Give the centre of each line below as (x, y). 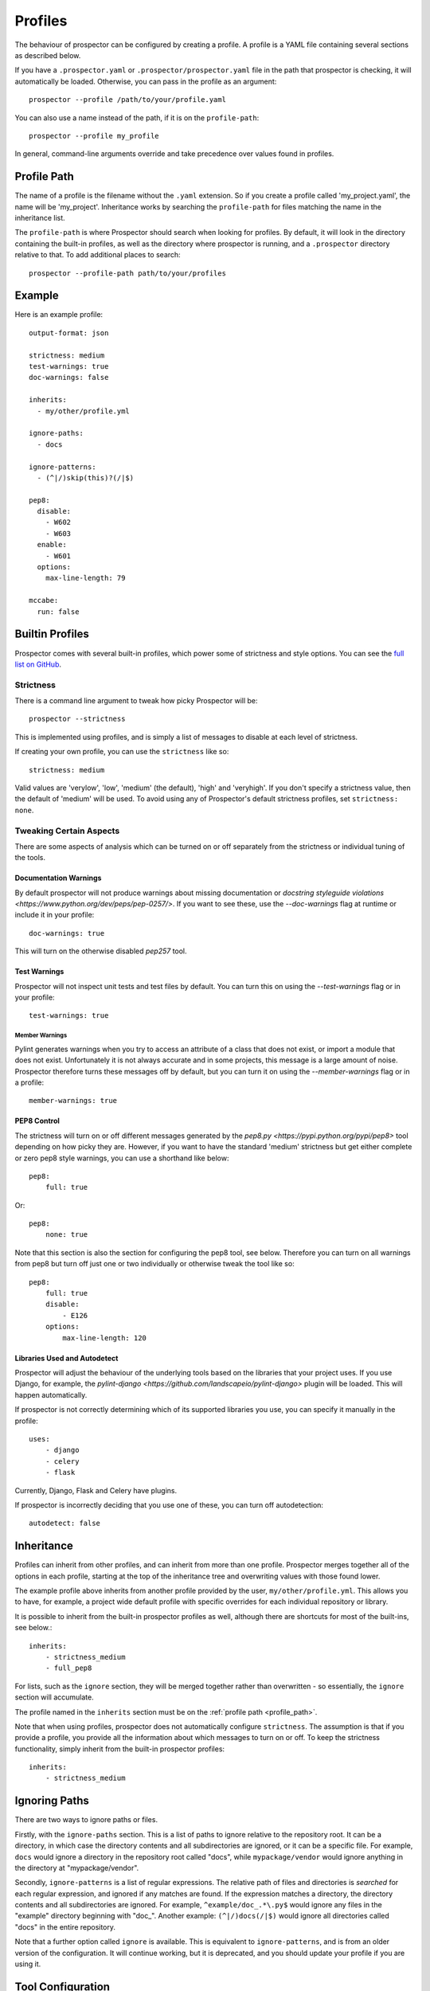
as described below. (48, 55)
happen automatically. (51, 1394)
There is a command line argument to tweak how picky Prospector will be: (136, 701)
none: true (66, 1235)
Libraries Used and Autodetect (66, 1358)
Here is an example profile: (59, 315)
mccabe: (44, 600)
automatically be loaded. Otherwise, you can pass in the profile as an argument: (146, 81)
